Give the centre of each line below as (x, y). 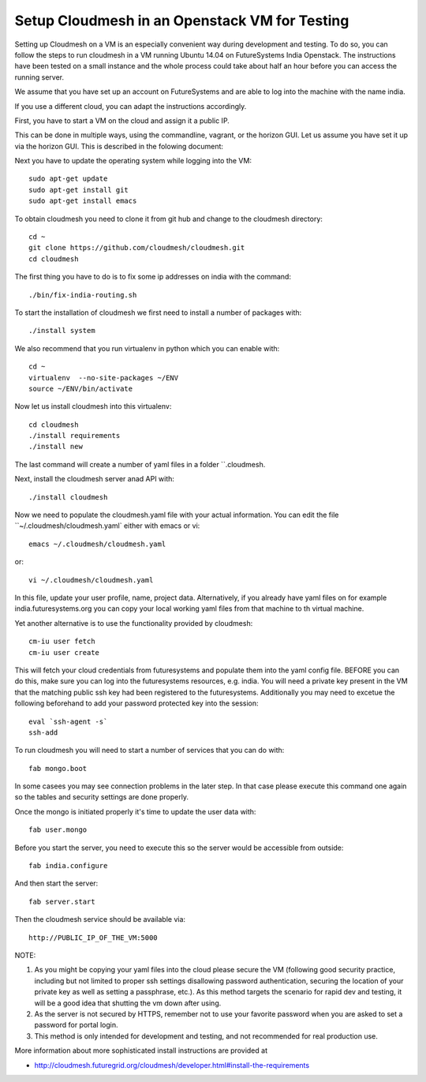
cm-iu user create (64, 652)
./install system (62, 331)
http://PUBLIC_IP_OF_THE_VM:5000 (93, 938)
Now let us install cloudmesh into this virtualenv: (93, 406)
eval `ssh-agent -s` (68, 721)
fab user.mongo (58, 830)
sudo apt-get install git (79, 190)
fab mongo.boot (58, 768)
